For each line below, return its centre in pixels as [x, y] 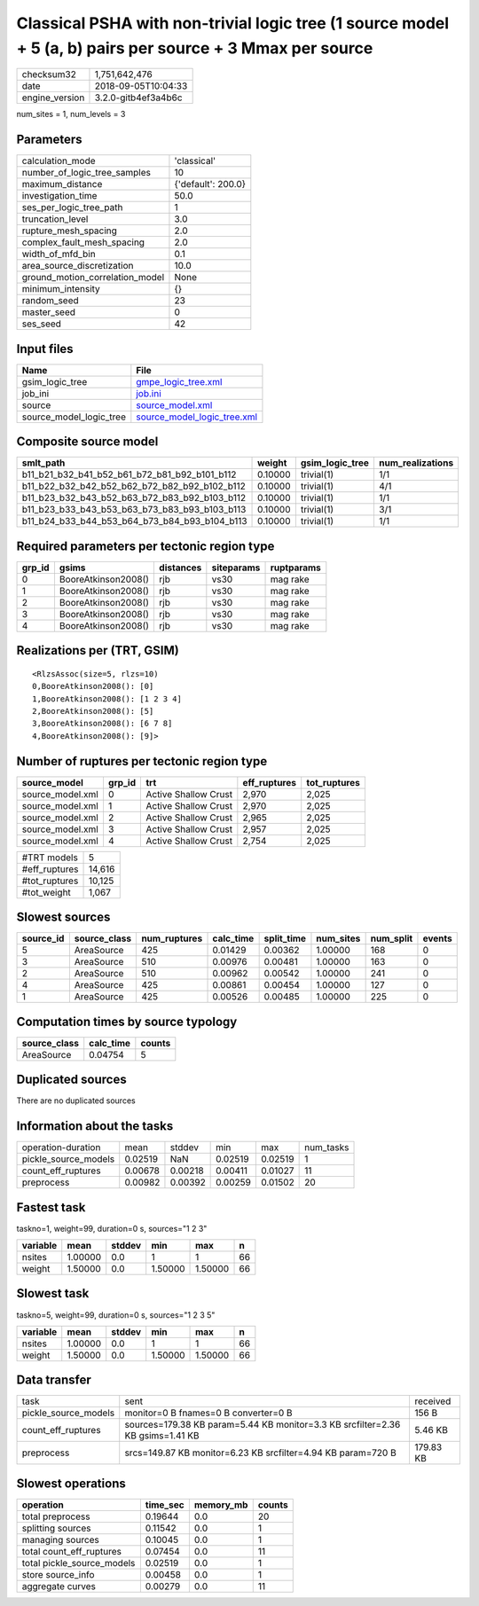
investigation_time [59, 196]
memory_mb [221, 1505]
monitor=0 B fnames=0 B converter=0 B [208, 1413]
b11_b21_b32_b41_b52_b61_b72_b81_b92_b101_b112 [129, 474]
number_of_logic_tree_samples [86, 173]
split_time [285, 938]
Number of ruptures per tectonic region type [142, 761]
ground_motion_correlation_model [93, 278]
